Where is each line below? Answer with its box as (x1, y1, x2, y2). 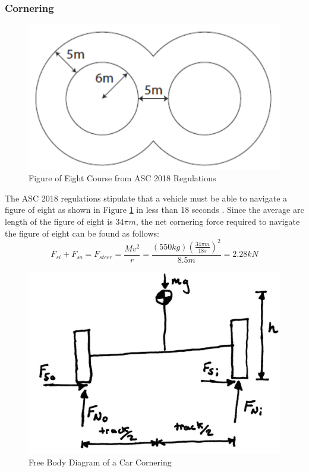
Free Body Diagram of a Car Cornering (29, 455, 172, 468)
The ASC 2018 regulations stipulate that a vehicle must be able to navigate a (5, 191, 288, 204)
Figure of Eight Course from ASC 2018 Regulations (29, 172, 216, 184)
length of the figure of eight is (5, 215, 113, 228)
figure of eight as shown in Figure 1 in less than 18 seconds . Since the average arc (5, 203, 304, 216)
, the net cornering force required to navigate (135, 215, 300, 228)
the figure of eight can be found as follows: (5, 226, 159, 239)
